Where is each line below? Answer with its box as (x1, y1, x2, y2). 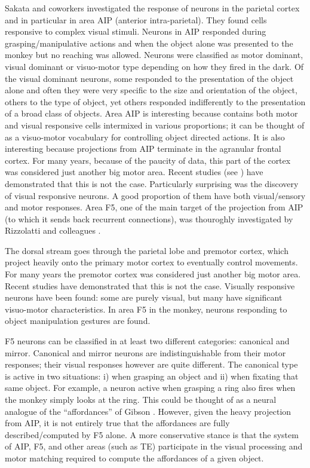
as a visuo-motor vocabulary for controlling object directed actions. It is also (5, 130, 285, 143)
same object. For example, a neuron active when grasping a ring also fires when (5, 381, 296, 394)
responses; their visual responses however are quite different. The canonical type (5, 358, 298, 371)
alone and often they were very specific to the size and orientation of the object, (5, 84, 297, 96)
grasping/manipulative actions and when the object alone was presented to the (5, 36, 293, 49)
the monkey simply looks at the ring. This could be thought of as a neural (5, 393, 277, 405)
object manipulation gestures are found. (5, 314, 151, 327)
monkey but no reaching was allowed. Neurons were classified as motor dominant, (5, 48, 303, 61)
